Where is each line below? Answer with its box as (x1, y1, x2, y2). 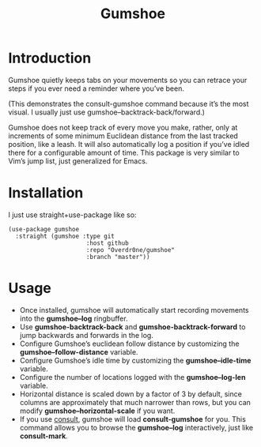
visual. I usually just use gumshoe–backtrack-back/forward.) (8, 107, 206, 117)
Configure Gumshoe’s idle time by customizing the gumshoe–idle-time (19, 355, 252, 365)
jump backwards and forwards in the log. (19, 330, 154, 340)
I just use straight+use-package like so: (8, 210, 137, 220)
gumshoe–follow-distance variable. (19, 347, 138, 356)
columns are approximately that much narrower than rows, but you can (19, 397, 252, 407)
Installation (8, 184, 84, 202)
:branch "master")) (85, 253, 150, 261)
